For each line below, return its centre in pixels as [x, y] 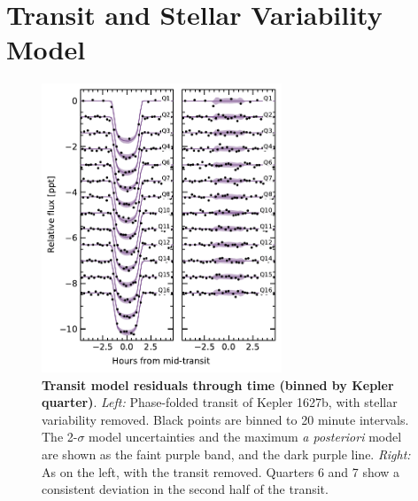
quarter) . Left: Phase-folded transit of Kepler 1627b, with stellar [220, 402]
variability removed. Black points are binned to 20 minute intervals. [225, 419]
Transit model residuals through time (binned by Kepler [218, 384]
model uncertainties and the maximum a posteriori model [245, 437]
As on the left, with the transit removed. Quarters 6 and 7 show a [221, 471]
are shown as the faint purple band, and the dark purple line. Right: [226, 454]
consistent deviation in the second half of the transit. [185, 489]
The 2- [60, 437]
